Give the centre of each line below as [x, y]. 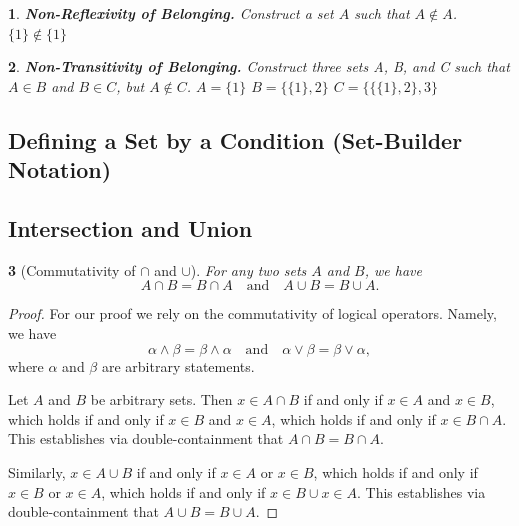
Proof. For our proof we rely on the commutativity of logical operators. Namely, [252, 313]
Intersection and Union [130, 227]
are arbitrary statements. [178, 365]
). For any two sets [248, 269]
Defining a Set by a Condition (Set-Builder [235, 139]
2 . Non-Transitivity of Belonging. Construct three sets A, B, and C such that [259, 66]
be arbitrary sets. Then [161, 399]
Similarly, [37, 471]
